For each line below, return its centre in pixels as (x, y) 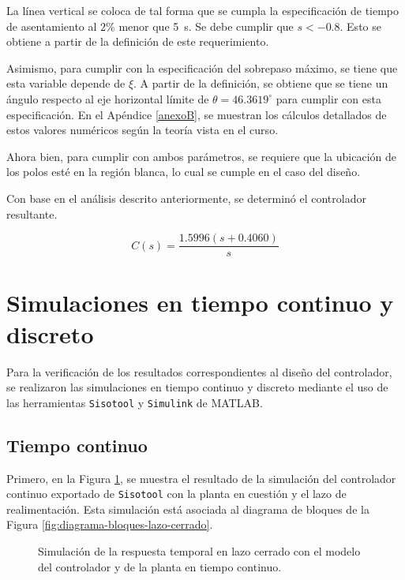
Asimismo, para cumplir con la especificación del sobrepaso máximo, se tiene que (202, 67)
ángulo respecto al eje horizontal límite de (108, 98)
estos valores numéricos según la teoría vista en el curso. (142, 130)
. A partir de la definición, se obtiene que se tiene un (261, 83)
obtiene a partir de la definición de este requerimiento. (138, 41)
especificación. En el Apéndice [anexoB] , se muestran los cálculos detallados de (197, 114)
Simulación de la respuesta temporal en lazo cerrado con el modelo (199, 550)
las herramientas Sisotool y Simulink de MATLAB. (135, 402)
